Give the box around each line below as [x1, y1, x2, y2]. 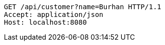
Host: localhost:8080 [4, 18, 87, 26]
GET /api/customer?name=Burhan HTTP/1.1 [4, 3, 162, 11]
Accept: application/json [4, 11, 104, 18]
